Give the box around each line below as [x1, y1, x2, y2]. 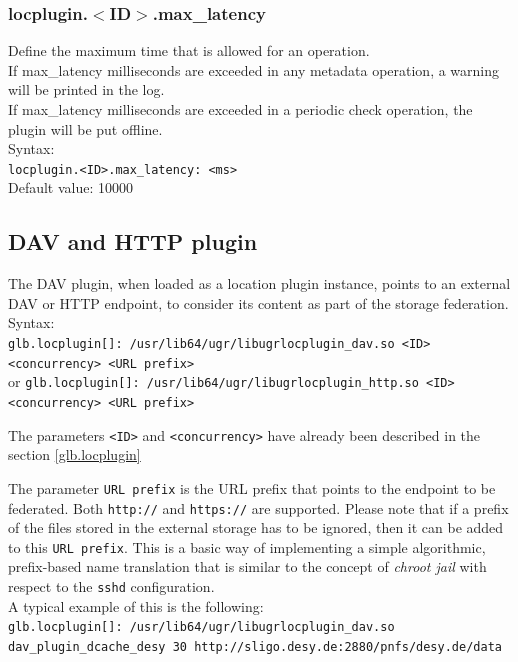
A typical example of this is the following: [8, 595, 264, 616]
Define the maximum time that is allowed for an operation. [8, 40, 370, 61]
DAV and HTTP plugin [8, 226, 258, 257]
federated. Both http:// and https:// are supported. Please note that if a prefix [8, 497, 509, 518]
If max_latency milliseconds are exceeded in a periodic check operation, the [8, 99, 473, 119]
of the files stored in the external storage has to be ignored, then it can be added [8, 517, 504, 538]
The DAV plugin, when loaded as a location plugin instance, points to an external [8, 273, 511, 294]
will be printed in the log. [8, 79, 165, 100]
